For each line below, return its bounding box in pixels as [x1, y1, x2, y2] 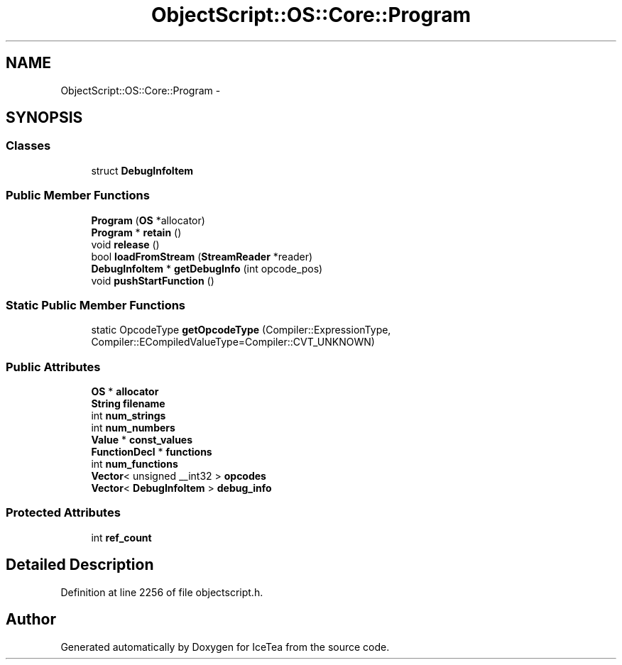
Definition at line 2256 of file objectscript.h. [60, 586, 263, 598]
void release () [91, 238, 160, 251]
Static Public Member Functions [6, 297, 186, 312]
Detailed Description [6, 556, 154, 574]
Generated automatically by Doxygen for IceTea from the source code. [60, 640, 390, 653]
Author [6, 610, 56, 629]
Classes [6, 138, 51, 153]
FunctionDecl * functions [91, 446, 212, 458]
